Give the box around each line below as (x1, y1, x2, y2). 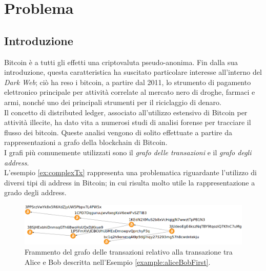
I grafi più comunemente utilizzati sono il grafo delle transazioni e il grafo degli (4, 147, 252, 157)
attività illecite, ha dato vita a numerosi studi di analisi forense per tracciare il (4, 117, 251, 128)
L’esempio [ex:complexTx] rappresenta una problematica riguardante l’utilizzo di (4, 167, 257, 178)
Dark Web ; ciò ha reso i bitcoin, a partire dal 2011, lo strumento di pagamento (4, 76, 251, 87)
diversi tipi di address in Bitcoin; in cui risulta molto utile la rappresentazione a (4, 177, 255, 187)
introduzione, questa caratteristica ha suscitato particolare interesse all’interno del (4, 67, 262, 77)
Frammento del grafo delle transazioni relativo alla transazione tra (25, 246, 233, 257)
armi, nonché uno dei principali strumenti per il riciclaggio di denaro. (4, 96, 221, 107)
